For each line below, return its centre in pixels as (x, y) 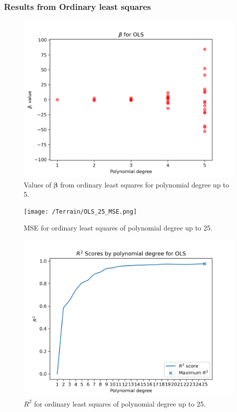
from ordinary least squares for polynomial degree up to (145, 184)
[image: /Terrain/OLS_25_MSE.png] (80, 212)
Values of (38, 184)
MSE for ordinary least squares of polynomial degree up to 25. (118, 227)
